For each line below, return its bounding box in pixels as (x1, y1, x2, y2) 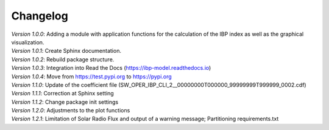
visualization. (11, 38, 44, 46)
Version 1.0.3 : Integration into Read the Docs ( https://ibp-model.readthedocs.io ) (11, 64, 211, 72)
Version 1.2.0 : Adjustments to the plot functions (11, 107, 130, 114)
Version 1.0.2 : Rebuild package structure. (11, 55, 115, 63)
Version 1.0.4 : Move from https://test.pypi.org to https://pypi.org (11, 73, 172, 80)
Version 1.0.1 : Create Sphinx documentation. (11, 47, 122, 55)
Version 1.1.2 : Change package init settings (11, 98, 119, 106)
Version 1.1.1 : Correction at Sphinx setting (11, 90, 114, 97)
